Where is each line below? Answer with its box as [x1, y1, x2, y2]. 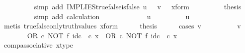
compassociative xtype [3, 40, 73, 50]
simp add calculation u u [34, 11, 190, 21]
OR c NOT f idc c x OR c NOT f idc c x [27, 30, 177, 40]
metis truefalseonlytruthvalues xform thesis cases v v [3, 21, 241, 31]
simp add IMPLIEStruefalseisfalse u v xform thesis [34, 1, 242, 11]
